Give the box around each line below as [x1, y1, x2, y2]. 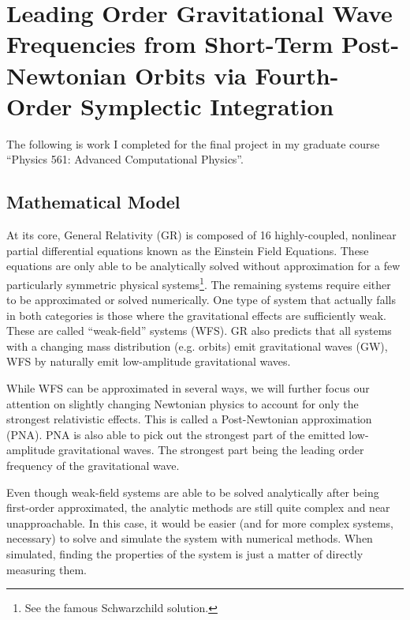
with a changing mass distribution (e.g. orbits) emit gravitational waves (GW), [6, 337, 388, 354]
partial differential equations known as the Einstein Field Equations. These [6, 242, 369, 258]
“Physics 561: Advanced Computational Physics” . [6, 151, 244, 167]
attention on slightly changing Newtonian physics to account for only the [6, 395, 359, 411]
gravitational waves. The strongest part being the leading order [58, 442, 364, 458]
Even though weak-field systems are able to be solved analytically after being [6, 483, 379, 500]
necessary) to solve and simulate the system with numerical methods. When [6, 530, 373, 547]
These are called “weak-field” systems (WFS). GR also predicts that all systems [6, 322, 392, 339]
